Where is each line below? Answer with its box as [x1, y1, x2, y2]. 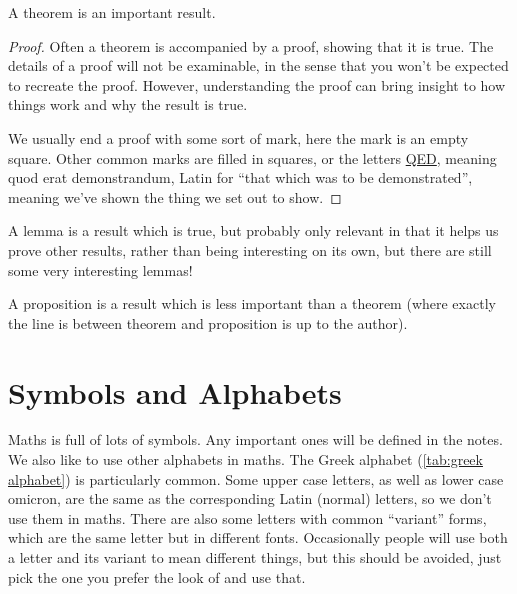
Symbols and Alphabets [8, 371, 342, 412]
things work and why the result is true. [8, 94, 248, 115]
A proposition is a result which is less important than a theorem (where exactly [8, 293, 496, 314]
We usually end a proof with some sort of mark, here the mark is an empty [8, 127, 469, 148]
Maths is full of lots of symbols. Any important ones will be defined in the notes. [8, 429, 503, 450]
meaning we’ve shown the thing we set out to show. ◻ [8, 186, 342, 207]
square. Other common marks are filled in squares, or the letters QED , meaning [8, 147, 497, 168]
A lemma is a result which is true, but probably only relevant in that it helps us [8, 220, 499, 241]
